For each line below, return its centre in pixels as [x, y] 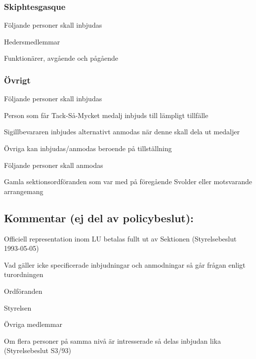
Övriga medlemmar [33, 324]
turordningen [24, 274]
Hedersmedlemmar [32, 41]
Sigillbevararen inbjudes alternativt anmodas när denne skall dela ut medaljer [122, 132]
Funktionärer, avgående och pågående [61, 58]
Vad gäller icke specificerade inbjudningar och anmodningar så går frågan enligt [125, 264]
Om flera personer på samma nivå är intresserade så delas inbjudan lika [112, 340]
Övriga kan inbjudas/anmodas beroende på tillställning [88, 148]
